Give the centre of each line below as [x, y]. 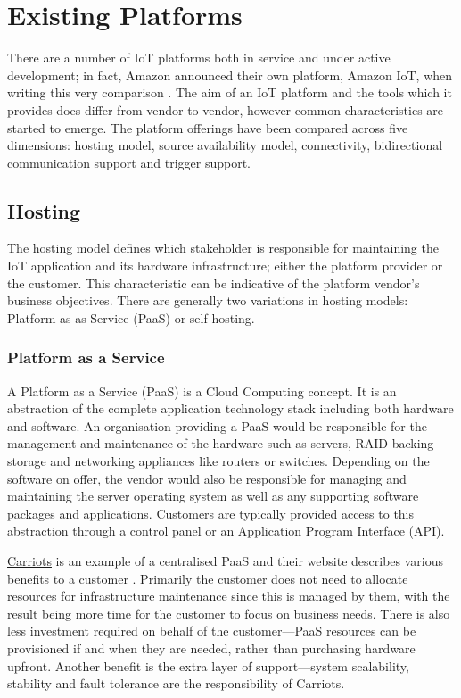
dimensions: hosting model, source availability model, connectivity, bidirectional [225, 145]
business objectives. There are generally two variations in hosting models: [208, 300]
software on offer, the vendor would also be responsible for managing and [207, 478]
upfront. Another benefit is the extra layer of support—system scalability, [208, 665]
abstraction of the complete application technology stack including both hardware [230, 408]
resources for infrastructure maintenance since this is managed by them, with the [229, 596]
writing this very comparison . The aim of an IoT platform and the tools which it [230, 92]
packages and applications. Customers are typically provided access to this [211, 513]
